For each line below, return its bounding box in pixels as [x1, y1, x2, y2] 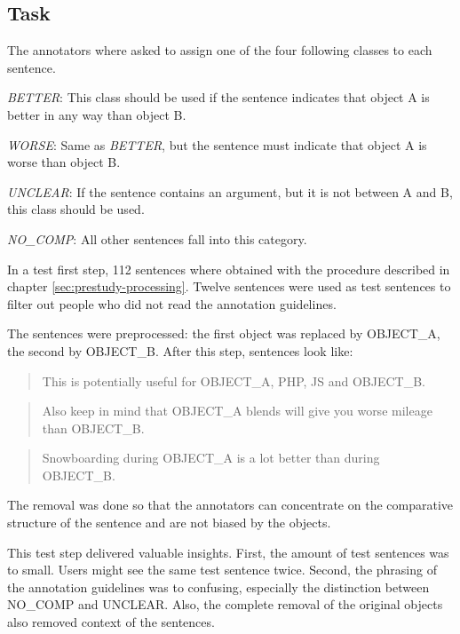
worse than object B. [7, 153, 121, 171]
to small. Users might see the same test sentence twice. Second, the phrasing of [7, 560, 437, 579]
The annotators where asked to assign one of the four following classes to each [7, 41, 432, 59]
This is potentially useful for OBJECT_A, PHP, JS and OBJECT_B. [42, 371, 425, 390]
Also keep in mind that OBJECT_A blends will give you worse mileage [42, 401, 432, 420]
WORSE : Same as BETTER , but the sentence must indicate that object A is [7, 135, 427, 154]
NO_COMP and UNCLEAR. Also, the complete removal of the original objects [7, 595, 443, 614]
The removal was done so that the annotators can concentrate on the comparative [7, 495, 453, 514]
